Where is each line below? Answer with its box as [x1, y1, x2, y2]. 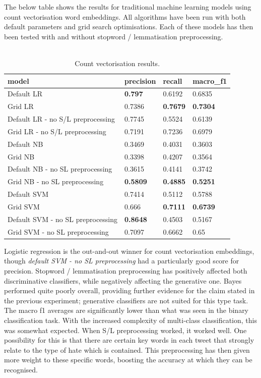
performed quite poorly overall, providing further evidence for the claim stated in [4, 285, 255, 296]
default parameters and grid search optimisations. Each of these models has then [4, 21, 253, 32]
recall [163, 75, 182, 86]
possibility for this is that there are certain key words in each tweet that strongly [4, 335, 254, 345]
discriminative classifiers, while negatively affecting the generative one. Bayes [4, 275, 242, 286]
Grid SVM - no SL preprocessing [8, 226, 109, 237]
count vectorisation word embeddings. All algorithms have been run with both [4, 11, 246, 22]
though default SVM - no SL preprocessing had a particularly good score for [4, 255, 239, 266]
